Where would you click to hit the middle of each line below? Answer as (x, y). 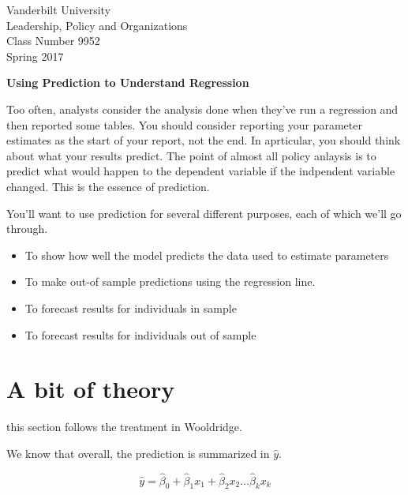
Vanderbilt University (59, 9)
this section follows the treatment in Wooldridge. (124, 427)
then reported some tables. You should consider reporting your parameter (184, 124)
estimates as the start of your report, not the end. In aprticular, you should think (204, 140)
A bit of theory (91, 389)
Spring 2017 (35, 56)
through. (27, 229)
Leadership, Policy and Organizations (97, 25)
